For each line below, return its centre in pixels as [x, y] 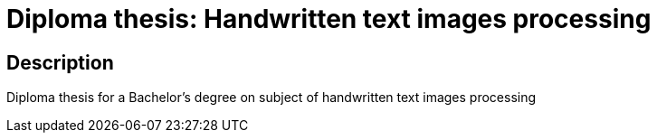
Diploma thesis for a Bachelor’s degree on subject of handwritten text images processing [271, 98]
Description [60, 62]
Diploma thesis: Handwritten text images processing [329, 19]
